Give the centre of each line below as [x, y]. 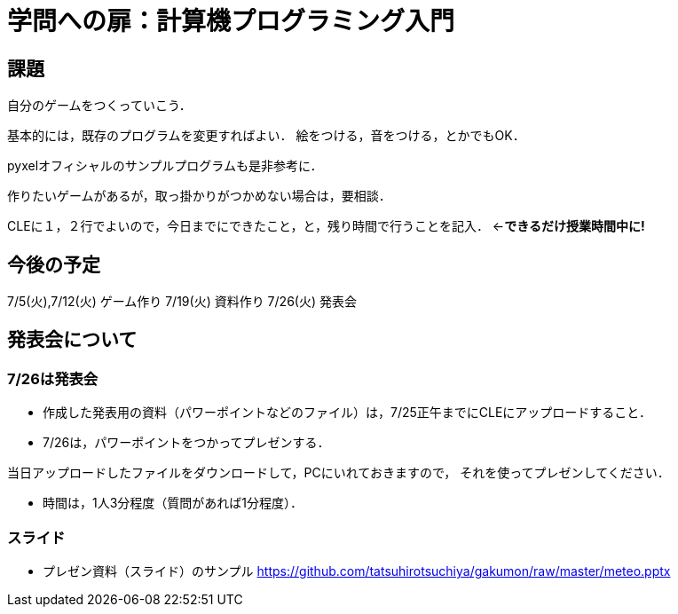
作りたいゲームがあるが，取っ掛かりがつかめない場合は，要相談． [199, 196]
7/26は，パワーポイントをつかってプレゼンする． [186, 443]
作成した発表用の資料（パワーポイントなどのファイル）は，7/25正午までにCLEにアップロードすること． [347, 413]
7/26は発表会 [53, 378]
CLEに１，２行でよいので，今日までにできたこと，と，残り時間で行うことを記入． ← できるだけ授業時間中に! [326, 226]
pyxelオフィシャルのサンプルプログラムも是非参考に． [165, 166]
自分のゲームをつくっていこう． [99, 106]
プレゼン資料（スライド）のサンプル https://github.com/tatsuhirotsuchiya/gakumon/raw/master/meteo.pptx [357, 571]
